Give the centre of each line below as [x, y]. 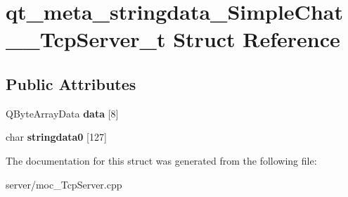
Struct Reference [257, 39]
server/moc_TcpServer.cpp [64, 184]
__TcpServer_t [86, 39]
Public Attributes [71, 83]
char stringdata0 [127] [56, 137]
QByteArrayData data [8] [62, 113]
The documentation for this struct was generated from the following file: [161, 160]
